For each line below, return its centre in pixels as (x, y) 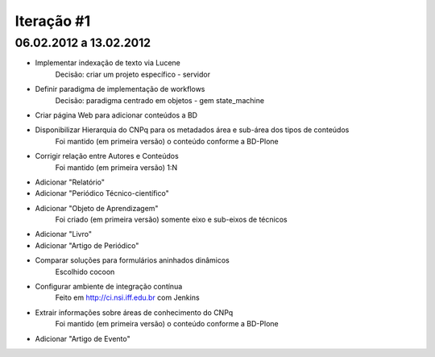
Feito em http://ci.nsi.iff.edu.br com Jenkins (128, 297)
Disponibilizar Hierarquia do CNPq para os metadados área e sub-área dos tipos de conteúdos (192, 130)
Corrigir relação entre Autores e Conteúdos (107, 156)
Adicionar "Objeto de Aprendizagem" (97, 208)
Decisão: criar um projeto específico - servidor (133, 74)
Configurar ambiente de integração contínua (109, 287)
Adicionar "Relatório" (70, 182)
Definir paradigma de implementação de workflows (120, 89)
